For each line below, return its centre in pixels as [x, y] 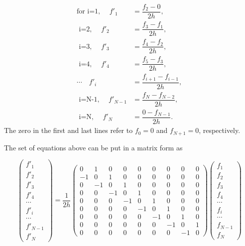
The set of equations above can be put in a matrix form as [93, 147]
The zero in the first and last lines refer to [68, 130]
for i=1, [88, 12]
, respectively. [220, 130]
